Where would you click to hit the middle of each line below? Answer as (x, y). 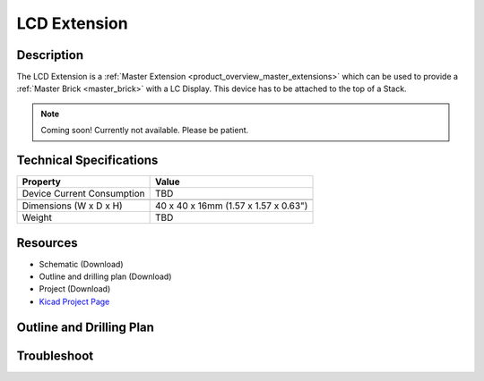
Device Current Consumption (83, 194)
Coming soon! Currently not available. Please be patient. (145, 131)
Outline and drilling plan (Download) (105, 276)
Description (50, 55)
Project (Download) (75, 289)
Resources (47, 243)
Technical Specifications (87, 161)
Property (42, 182)
